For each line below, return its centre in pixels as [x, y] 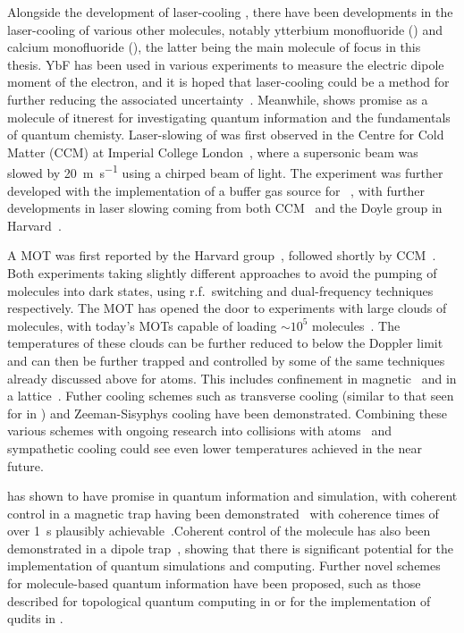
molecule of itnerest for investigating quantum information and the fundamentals [229, 117]
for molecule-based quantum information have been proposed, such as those [214, 583]
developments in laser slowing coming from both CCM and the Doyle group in [225, 208]
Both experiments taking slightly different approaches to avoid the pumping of [222, 272]
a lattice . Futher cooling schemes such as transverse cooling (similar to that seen [231, 396]
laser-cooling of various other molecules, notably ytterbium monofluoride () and [225, 29]
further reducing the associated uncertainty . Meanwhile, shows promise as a [218, 99]
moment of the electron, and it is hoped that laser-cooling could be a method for [228, 82]
